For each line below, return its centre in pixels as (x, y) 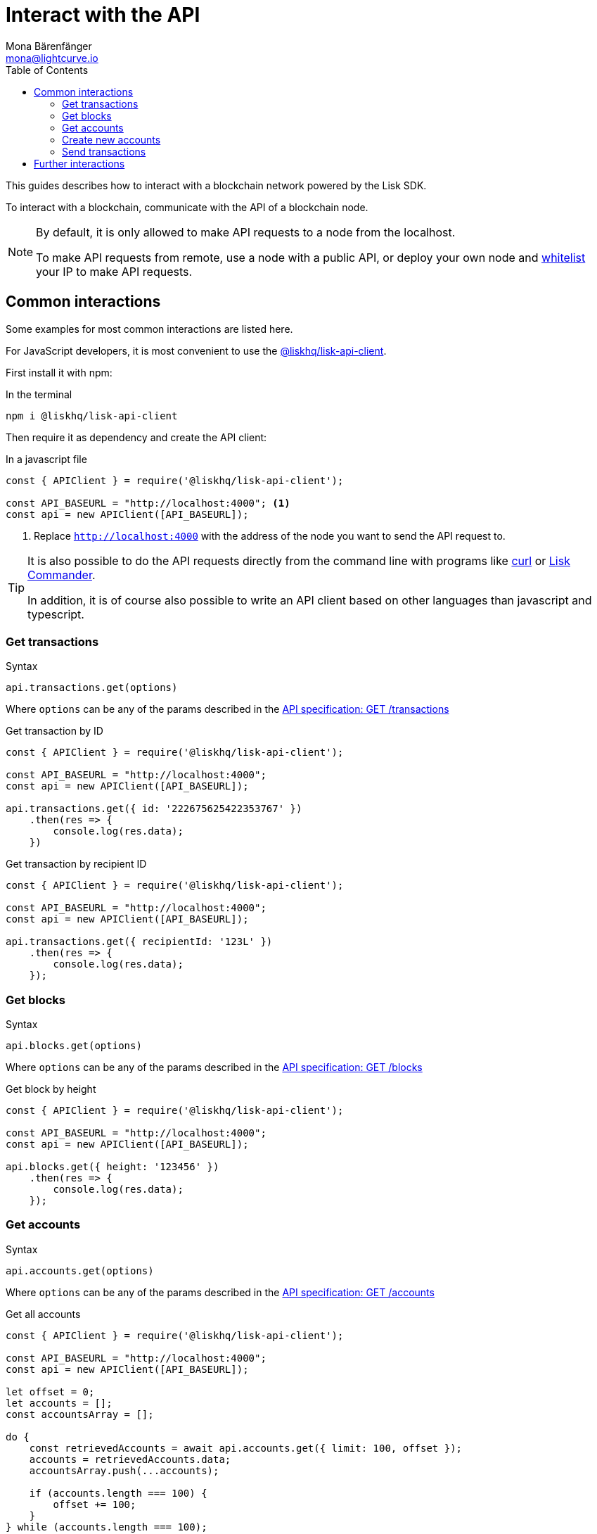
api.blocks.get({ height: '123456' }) (113, 1167)
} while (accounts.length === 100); (107, 1527)
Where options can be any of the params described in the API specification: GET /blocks (214, 1067)
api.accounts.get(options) (80, 1270)
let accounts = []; (59, 1403)
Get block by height (51, 1089)
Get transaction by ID (54, 731)
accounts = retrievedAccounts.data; (130, 1459)
